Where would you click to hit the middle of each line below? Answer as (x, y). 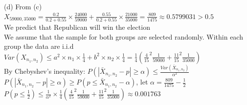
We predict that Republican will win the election (77, 27)
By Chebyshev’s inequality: (45, 71)
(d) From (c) (23, 6)
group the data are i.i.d (39, 46)
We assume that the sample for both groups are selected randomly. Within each (123, 36)
